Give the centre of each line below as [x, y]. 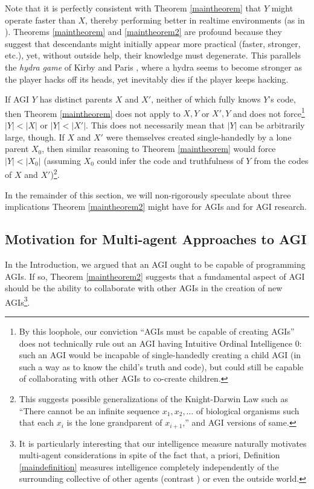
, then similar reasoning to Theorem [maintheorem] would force [159, 149]
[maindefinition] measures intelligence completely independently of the [149, 466]
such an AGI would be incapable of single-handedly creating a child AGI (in [160, 355]
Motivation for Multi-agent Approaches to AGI [156, 239]
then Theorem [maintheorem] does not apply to [93, 113]
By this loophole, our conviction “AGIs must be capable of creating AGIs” [157, 331]
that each [36, 422]
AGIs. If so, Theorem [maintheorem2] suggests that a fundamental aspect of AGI [155, 276]
